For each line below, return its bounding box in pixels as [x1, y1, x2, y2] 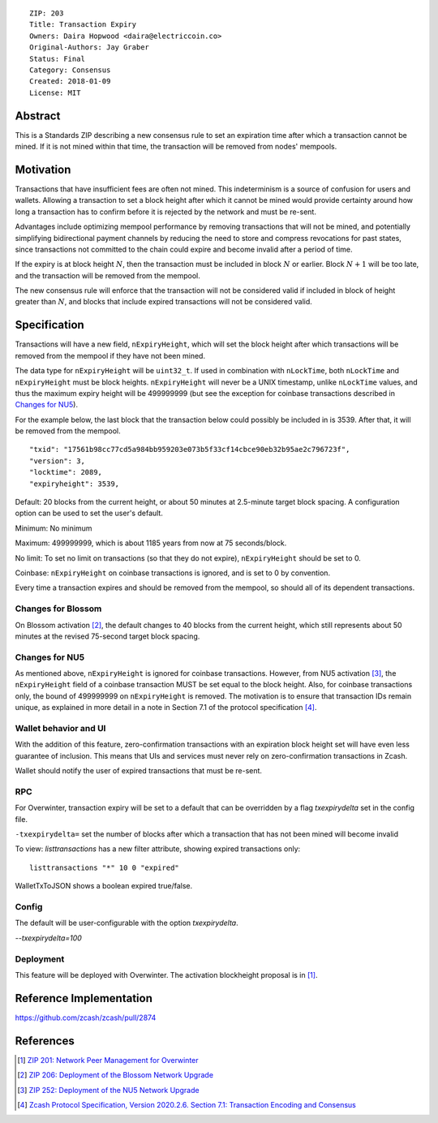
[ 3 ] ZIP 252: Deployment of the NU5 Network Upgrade [17, 1085, 200, 1095]
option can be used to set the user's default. [15, 508, 164, 518]
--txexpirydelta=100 [15, 933, 83, 943]
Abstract [15, 109, 61, 123]
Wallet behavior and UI [15, 723, 106, 734]
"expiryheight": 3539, [29, 479, 120, 488]
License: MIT [29, 88, 81, 97]
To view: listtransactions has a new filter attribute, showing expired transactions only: [15, 844, 301, 854]
